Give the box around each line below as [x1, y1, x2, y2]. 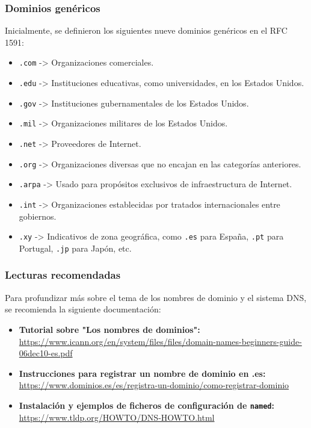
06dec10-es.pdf [19, 347, 73, 359]
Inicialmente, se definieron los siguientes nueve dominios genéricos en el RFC [5, 24, 288, 37]
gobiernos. [19, 209, 57, 222]
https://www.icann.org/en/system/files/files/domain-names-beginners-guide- [19, 335, 302, 347]
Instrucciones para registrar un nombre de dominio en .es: [19, 367, 266, 379]
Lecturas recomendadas [5, 267, 121, 282]
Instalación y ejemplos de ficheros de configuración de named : [19, 399, 274, 411]
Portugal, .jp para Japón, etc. [19, 241, 132, 254]
